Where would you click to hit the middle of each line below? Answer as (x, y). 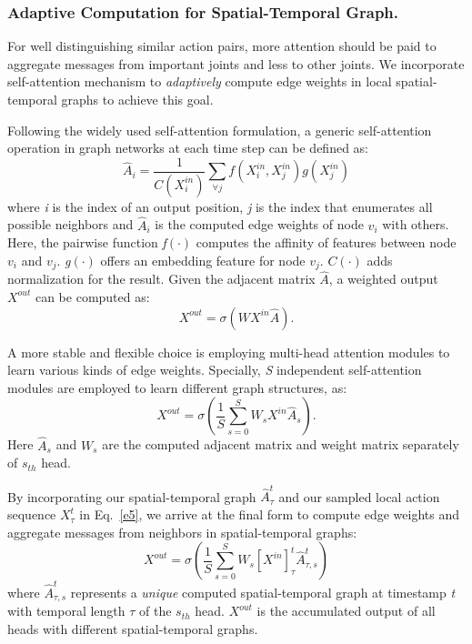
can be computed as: (92, 296)
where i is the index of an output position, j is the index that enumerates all (220, 206)
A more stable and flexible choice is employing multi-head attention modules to (229, 352)
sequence (32, 514)
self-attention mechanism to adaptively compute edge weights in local (200, 81)
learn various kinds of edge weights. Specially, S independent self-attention (215, 370)
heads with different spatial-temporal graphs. (133, 629)
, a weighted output (383, 279)
